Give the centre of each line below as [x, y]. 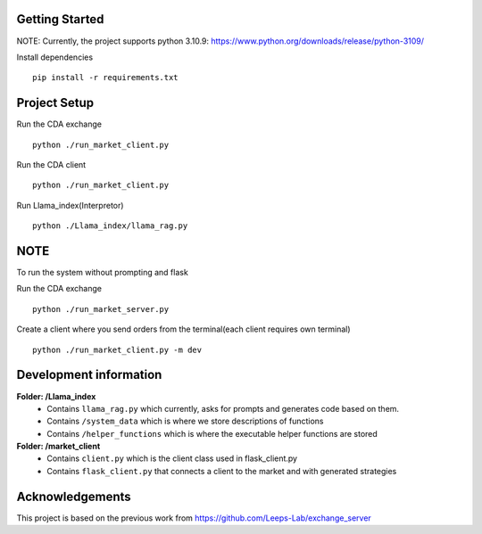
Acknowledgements [74, 496]
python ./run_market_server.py [101, 309]
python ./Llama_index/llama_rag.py [110, 226]
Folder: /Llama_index [56, 396]
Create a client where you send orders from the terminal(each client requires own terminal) [184, 329]
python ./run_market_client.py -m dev [117, 349]
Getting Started [60, 19]
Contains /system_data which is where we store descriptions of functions [185, 421]
